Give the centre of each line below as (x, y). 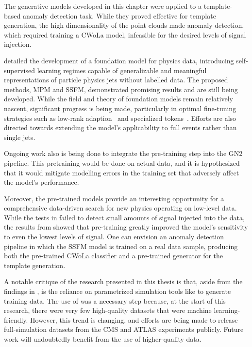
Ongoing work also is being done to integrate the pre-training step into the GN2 (123, 153)
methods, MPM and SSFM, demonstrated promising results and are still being (121, 89)
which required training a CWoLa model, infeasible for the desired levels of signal (125, 34)
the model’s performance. (42, 182)
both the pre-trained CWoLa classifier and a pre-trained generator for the (114, 256)
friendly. (16, 319)
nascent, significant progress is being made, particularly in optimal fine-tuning (120, 108)
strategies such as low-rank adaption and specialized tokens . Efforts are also (120, 118)
